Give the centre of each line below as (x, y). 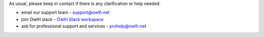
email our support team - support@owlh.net (66, 13)
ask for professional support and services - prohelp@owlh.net (84, 26)
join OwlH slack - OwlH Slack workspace (62, 19)
